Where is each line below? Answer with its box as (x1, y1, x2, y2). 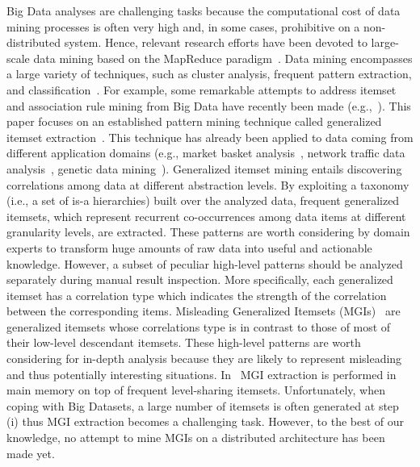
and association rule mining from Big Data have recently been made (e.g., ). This (6, 97, 411, 114)
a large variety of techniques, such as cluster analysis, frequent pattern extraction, (6, 65, 412, 82)
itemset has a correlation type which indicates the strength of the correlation (6, 286, 387, 303)
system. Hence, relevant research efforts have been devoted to (64, 34, 367, 51)
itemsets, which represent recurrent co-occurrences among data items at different (6, 207, 406, 224)
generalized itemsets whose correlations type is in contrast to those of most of (6, 318, 391, 335)
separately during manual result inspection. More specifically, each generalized (6, 271, 393, 288)
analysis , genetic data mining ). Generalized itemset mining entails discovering (6, 160, 402, 177)
